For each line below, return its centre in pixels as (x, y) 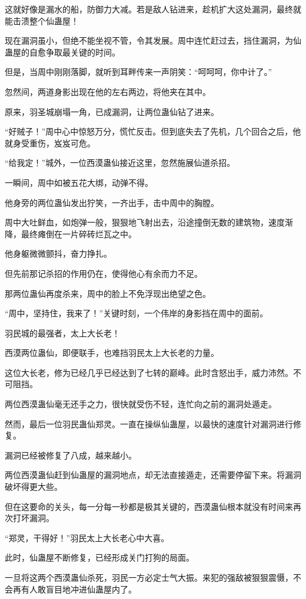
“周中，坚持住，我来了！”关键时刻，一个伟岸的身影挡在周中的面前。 (137, 313)
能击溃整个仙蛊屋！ (42, 20)
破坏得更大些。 (34, 487)
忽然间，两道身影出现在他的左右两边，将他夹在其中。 (108, 91)
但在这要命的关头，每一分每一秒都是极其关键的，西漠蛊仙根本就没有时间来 (149, 506)
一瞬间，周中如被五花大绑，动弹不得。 (79, 182)
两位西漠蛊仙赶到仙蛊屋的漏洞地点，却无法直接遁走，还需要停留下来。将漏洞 (153, 475)
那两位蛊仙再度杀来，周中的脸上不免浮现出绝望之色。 (108, 293)
